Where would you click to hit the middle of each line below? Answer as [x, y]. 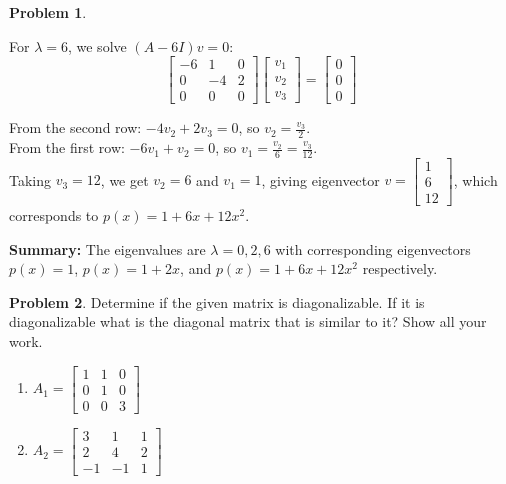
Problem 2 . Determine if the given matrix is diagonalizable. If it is [217, 301]
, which [475, 179]
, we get [124, 179]
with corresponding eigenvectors [373, 248]
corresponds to [54, 215]
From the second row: [75, 127]
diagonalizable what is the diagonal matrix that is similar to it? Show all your [248, 321]
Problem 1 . [48, 12]
